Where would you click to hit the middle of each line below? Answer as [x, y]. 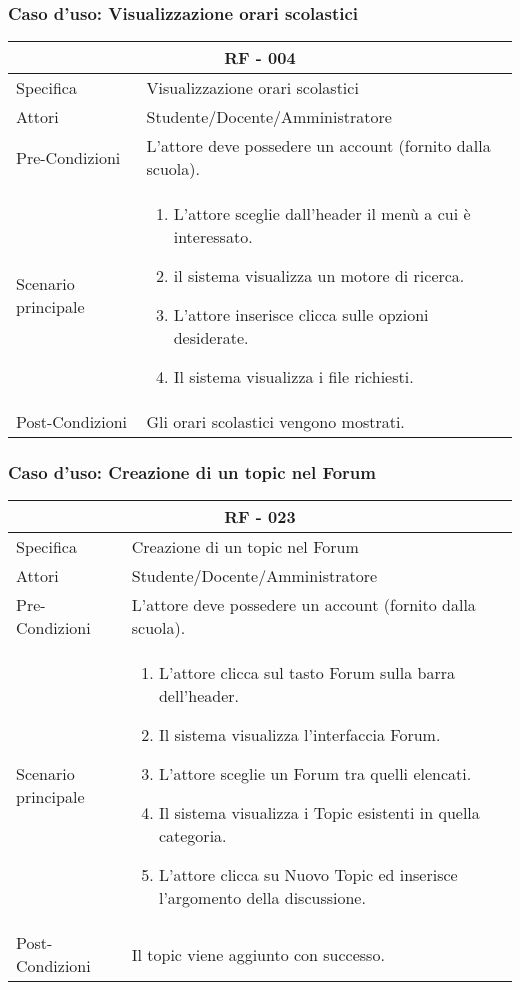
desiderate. [211, 338]
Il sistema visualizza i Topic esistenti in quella [319, 813]
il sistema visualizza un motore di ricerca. [319, 276]
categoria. [192, 836]
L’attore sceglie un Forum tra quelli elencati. [315, 774]
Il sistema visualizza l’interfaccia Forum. [299, 735]
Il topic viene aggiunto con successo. [258, 954]
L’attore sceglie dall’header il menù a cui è [322, 214]
